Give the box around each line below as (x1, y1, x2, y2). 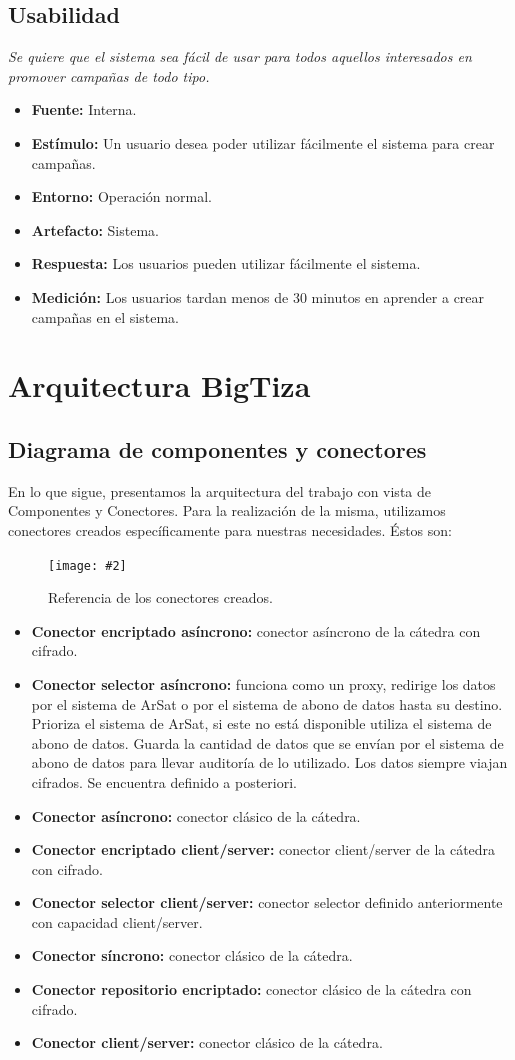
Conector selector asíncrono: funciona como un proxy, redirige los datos (31, 673, 496, 694)
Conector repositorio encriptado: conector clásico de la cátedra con (31, 979, 472, 1000)
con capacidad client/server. (31, 911, 203, 932)
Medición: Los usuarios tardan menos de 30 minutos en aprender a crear (31, 286, 485, 307)
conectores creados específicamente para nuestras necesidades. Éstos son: (8, 519, 452, 540)
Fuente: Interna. (31, 99, 137, 120)
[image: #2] (48, 558, 127, 573)
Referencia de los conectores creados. (48, 587, 273, 608)
